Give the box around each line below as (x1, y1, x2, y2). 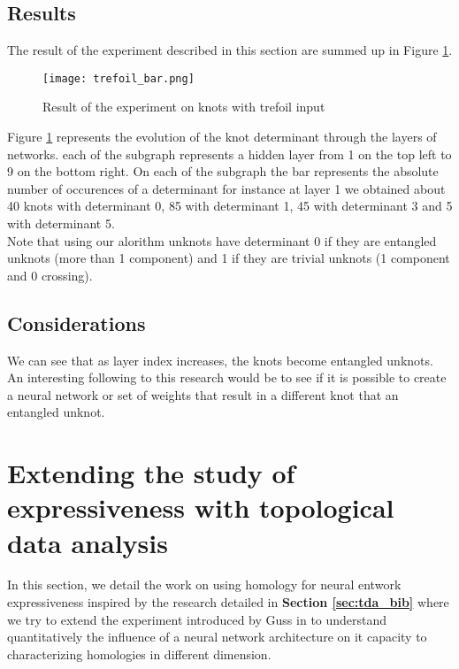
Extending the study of (7, 455, 295, 491)
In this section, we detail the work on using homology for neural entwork (7, 575, 402, 594)
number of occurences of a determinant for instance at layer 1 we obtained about (7, 179, 446, 197)
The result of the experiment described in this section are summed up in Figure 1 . (7, 41, 453, 59)
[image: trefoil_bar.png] (42, 72, 195, 85)
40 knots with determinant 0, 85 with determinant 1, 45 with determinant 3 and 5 (7, 196, 453, 215)
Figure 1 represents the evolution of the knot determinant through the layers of (7, 127, 437, 146)
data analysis (7, 524, 168, 560)
